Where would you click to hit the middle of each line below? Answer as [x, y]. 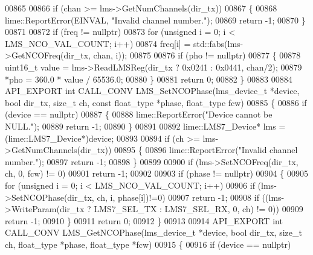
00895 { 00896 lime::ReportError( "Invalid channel [206, 150]
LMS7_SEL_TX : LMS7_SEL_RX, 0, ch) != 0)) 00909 [198, 209]
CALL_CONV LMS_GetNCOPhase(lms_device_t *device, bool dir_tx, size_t [153, 232]
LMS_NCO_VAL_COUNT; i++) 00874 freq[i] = [98, 43]
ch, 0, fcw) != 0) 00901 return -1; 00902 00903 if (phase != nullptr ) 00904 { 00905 [156, 173]
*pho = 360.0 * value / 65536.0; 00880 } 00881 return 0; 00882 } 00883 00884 [149, 79]
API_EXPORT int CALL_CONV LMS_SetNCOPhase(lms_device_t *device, [152, 91]
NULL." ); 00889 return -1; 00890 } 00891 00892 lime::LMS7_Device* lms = [145, 126]
